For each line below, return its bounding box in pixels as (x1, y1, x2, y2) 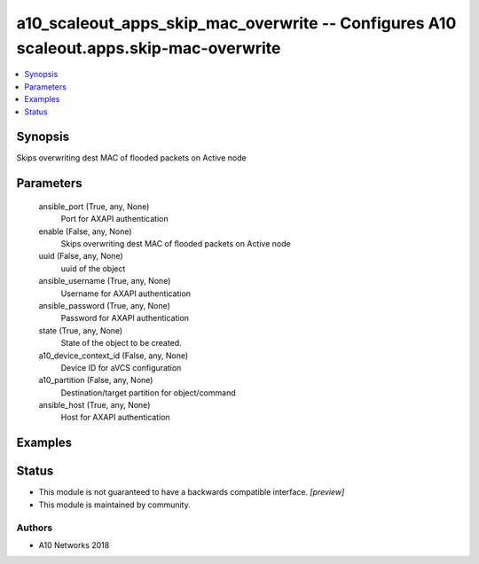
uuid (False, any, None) (38, 251, 123, 262)
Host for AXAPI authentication (60, 412, 170, 423)
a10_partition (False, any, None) (38, 375, 153, 386)
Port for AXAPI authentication (60, 214, 169, 224)
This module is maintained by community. (38, 499, 191, 510)
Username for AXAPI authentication (60, 288, 191, 299)
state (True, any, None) (38, 325, 123, 336)
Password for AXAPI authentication (60, 313, 190, 324)
